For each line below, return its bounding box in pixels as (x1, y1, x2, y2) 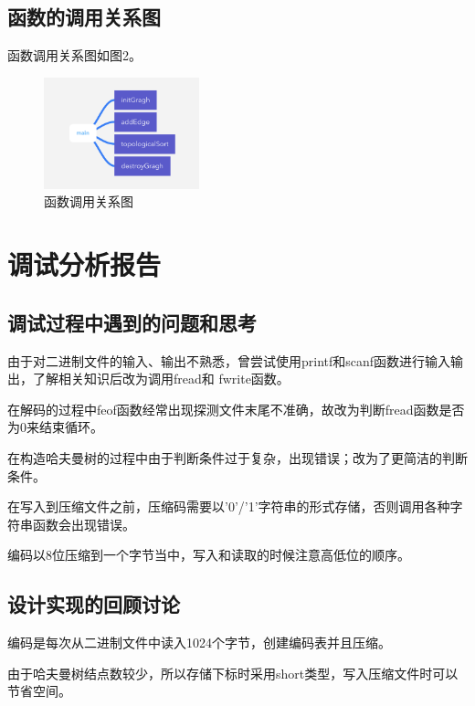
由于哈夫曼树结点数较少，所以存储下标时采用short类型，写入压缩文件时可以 (7, 663, 459, 682)
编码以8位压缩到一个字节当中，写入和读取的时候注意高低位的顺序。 (7, 545, 410, 564)
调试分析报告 (7, 246, 162, 283)
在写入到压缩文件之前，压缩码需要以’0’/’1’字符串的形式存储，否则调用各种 (7, 497, 450, 516)
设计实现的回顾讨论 (7, 590, 180, 618)
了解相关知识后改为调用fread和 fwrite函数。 (32, 369, 290, 388)
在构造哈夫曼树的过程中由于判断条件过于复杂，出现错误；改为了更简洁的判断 (7, 448, 468, 467)
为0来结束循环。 (7, 417, 103, 437)
